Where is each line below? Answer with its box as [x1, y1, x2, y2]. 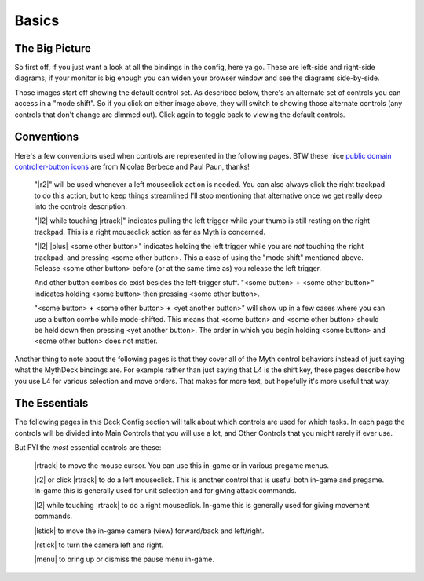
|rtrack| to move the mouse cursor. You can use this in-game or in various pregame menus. [34, 460, 330, 470]
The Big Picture [14, 42, 92, 55]
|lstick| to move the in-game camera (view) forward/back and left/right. [34, 526, 265, 535]
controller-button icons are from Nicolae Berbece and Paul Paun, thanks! [14, 162, 250, 171]
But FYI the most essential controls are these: [14, 443, 162, 452]
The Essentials [14, 396, 89, 410]
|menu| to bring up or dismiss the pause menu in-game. [34, 554, 215, 565]
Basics [14, 12, 60, 29]
